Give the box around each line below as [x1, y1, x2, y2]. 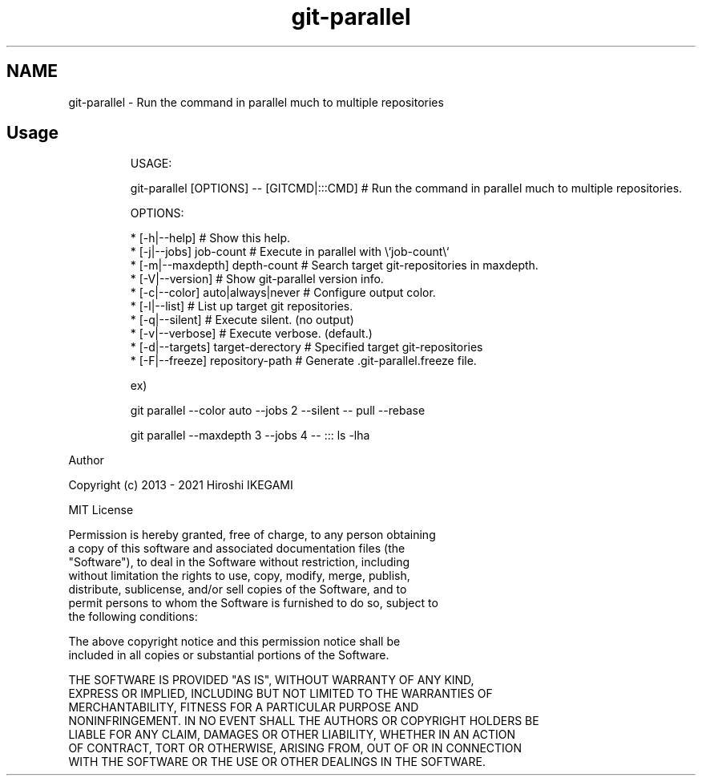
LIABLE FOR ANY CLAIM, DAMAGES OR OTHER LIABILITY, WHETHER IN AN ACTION [68, 727, 516, 742]
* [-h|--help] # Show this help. [130, 231, 291, 245]
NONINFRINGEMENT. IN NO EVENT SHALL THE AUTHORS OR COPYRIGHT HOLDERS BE [68, 714, 539, 728]
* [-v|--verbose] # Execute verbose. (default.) [130, 326, 373, 341]
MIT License [68, 503, 134, 517]
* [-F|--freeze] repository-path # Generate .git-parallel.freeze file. [130, 354, 477, 368]
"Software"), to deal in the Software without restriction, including [68, 555, 410, 569]
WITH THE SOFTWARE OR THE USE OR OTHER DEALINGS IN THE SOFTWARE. [68, 755, 486, 769]
